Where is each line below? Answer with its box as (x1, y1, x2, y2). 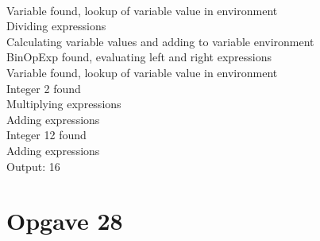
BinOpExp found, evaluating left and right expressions (6, 49, 272, 65)
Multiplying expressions (6, 95, 121, 112)
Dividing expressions (6, 17, 106, 34)
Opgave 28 (6, 204, 123, 237)
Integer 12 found (6, 126, 87, 143)
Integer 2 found (6, 80, 81, 96)
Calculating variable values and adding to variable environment (6, 33, 314, 49)
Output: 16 (6, 157, 60, 174)
